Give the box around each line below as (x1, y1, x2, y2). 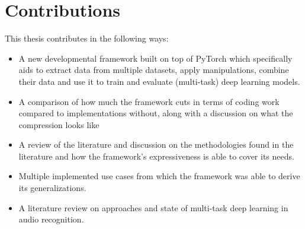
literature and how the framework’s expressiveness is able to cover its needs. (18, 150, 294, 162)
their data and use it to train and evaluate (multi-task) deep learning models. (18, 75, 300, 87)
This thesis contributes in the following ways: (5, 32, 169, 44)
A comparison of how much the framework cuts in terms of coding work (18, 95, 280, 107)
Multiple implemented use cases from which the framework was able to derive (18, 170, 300, 182)
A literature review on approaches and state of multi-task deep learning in (18, 201, 288, 214)
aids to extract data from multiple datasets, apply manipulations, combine (18, 63, 289, 76)
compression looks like (18, 118, 99, 131)
